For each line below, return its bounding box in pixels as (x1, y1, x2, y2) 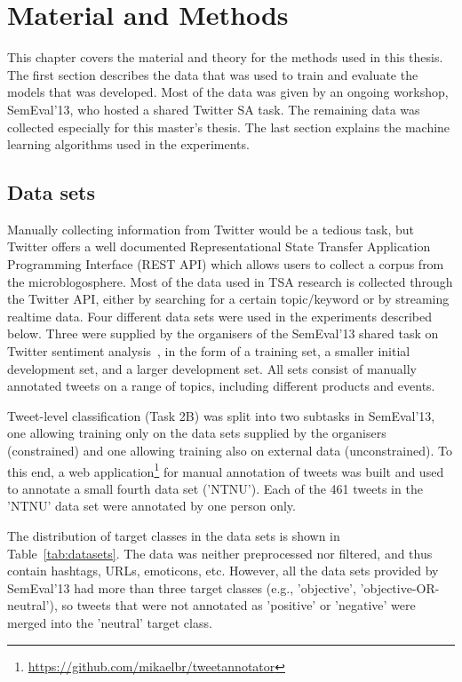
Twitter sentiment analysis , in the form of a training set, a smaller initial (7, 342, 410, 361)
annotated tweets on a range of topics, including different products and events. (7, 377, 435, 395)
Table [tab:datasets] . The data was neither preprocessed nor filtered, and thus (7, 543, 433, 562)
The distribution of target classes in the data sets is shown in (7, 527, 340, 545)
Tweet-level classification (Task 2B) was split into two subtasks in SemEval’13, (7, 406, 435, 424)
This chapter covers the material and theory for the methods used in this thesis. (7, 48, 443, 67)
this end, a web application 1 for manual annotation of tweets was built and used (7, 459, 444, 480)
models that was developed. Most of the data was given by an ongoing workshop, (7, 83, 449, 101)
